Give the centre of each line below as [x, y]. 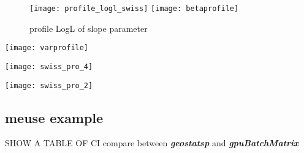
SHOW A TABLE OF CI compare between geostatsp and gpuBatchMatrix [152, 143]
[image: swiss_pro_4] [49, 66]
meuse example [54, 117]
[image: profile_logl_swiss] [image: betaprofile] [134, 9]
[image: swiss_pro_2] [49, 85]
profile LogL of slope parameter [89, 28]
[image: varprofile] [47, 48]
